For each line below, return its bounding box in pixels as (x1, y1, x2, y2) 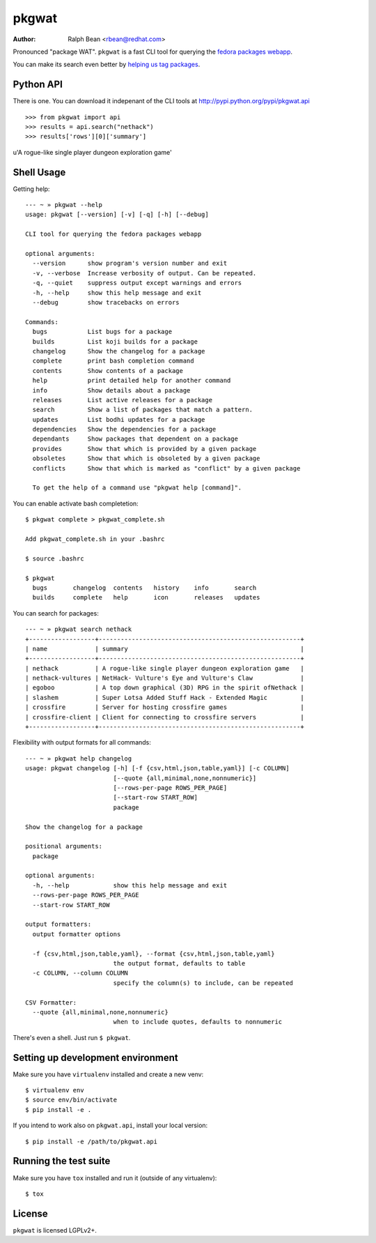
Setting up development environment (13, 1051, 178, 1063)
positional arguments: (25, 842, 103, 851)
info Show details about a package (32, 386, 191, 394)
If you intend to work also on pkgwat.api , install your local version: (13, 1121, 208, 1129)
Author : (13, 35, 36, 43)
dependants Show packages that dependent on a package (32, 435, 238, 443)
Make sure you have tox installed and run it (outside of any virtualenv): (13, 1173, 217, 1182)
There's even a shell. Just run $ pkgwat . (13, 1033, 131, 1042)
